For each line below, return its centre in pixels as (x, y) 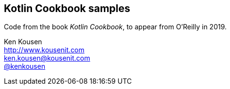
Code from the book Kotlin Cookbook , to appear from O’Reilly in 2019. (115, 27)
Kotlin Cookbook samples (67, 8)
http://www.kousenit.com (44, 50)
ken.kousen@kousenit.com (47, 58)
